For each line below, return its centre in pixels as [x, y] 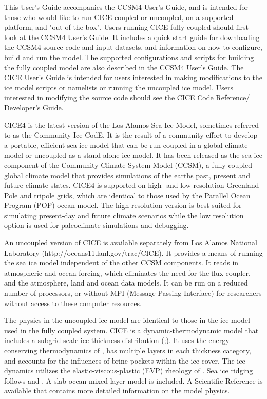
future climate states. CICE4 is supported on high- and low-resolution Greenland [132, 185]
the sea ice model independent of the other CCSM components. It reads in [121, 263]
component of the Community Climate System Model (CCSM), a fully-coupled [128, 165]
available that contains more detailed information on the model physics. [117, 391]
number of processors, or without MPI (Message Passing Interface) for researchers [133, 293]
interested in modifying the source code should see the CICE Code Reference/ [127, 97]
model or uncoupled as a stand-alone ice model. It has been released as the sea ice [133, 155]
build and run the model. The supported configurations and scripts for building [129, 57]
